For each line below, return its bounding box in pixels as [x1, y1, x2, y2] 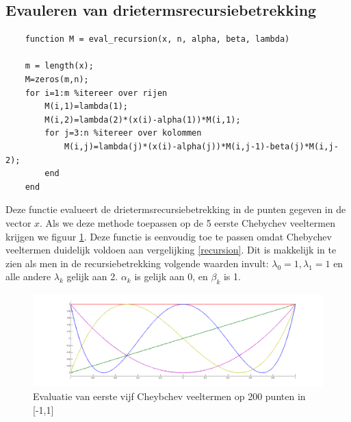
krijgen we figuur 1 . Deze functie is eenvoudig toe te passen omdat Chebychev [5, 229, 332, 243]
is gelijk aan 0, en [134, 269, 208, 284]
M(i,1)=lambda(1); [44, 101, 128, 112]
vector [5, 215, 31, 229]
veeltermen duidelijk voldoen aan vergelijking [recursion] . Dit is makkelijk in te [5, 243, 337, 257]
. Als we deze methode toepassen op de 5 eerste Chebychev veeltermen [40, 215, 335, 229]
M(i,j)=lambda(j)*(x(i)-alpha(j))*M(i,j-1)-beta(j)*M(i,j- [64, 141, 339, 151]
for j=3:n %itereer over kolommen [44, 128, 202, 138]
